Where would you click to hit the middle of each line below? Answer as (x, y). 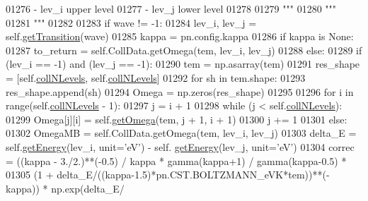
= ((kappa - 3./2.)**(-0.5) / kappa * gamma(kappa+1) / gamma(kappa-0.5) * (176, 160)
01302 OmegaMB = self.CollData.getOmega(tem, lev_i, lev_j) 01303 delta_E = (181, 133)
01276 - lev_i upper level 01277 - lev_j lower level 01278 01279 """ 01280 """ (171, 8)
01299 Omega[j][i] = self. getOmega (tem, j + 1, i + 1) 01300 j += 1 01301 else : (177, 119)
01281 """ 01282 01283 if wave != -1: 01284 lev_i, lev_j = (131, 22)
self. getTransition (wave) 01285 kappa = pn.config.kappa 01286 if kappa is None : (180, 36)
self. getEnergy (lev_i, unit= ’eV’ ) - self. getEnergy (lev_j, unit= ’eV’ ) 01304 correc (180, 146)
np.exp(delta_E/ (88, 188)
